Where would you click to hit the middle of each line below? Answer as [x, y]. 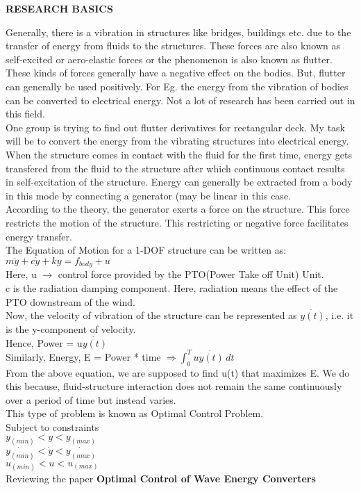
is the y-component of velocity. [71, 328]
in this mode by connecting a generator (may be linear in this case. [148, 195]
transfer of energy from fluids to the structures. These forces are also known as [173, 46]
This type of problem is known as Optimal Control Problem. [135, 413]
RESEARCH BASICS [59, 8]
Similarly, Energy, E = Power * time [83, 356]
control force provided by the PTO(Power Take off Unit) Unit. [191, 274]
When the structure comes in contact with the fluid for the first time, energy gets [179, 154]
